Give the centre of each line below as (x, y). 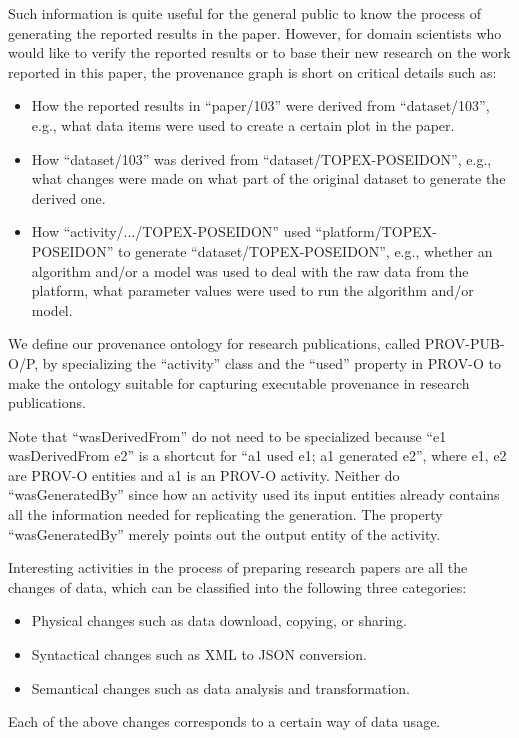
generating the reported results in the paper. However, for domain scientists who (255, 32)
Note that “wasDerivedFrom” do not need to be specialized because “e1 (227, 435)
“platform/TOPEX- (376, 231)
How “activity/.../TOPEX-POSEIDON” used (171, 231)
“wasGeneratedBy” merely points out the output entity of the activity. (224, 533)
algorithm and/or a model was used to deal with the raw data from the (250, 270)
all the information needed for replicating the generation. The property (225, 514)
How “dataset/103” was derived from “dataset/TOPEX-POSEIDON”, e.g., (261, 158)
